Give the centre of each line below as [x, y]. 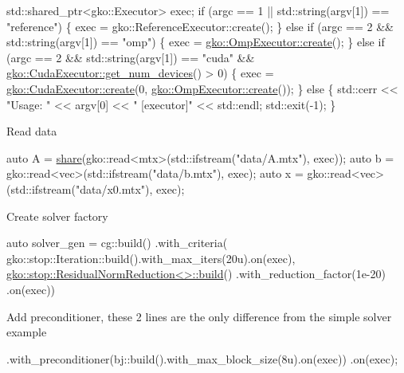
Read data [32, 131]
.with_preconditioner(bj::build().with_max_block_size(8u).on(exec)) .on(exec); [202, 358]
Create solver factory [57, 216]
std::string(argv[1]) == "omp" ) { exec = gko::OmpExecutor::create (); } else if [196, 42]
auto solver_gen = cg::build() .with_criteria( [117, 243]
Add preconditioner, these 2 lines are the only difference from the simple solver [199, 316]
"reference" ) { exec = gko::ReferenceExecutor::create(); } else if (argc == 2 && [200, 26]
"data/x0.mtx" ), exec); [130, 188]
